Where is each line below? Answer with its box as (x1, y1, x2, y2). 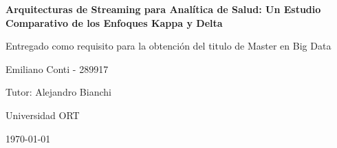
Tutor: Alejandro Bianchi (6, 85, 111, 99)
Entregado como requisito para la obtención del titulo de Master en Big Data (6, 39, 331, 53)
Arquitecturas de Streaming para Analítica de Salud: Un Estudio (6, 2, 321, 16)
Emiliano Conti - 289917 (6, 61, 109, 76)
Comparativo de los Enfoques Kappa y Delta (6, 15, 223, 30)
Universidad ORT (6, 107, 80, 122)
